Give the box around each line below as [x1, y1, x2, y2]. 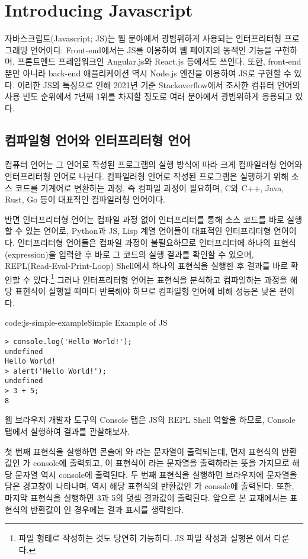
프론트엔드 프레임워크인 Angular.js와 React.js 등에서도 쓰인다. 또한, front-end [17, 55, 301, 68]
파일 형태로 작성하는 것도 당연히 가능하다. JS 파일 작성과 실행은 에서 [18, 532, 271, 544]
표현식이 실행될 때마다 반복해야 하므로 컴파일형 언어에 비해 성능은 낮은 [15, 285, 277, 297]
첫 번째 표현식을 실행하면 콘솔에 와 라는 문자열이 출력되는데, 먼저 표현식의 [5, 445, 279, 457]
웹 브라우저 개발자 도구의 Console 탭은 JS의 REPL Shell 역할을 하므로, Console [5, 413, 296, 426]
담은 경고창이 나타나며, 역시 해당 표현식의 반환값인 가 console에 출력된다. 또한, [5, 480, 294, 492]
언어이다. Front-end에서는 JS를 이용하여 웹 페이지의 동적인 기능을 [30, 43, 272, 56]
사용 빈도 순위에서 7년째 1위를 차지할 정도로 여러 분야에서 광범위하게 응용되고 [5, 90, 293, 102]
